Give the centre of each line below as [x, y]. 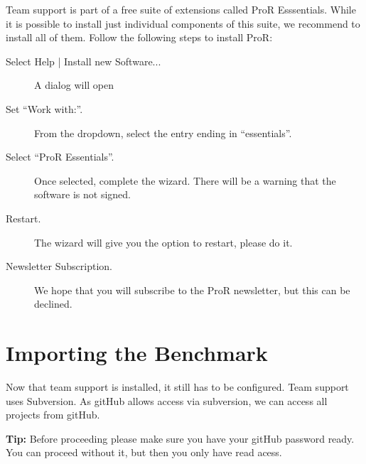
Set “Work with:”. [44, 108]
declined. [53, 304]
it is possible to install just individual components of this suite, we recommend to [183, 23]
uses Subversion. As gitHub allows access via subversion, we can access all [167, 400]
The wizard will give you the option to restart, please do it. [163, 242]
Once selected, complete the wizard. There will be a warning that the [185, 180]
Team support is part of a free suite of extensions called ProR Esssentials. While [181, 9]
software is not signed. [82, 194]
